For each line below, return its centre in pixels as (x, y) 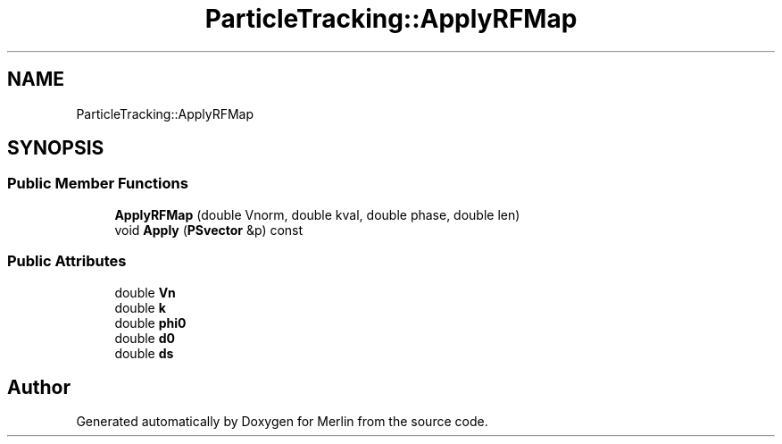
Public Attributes (67, 261)
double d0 (145, 338)
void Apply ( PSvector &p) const (209, 230)
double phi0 (150, 323)
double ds (144, 353)
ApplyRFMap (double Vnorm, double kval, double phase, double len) (317, 214)
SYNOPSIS (56, 148)
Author (39, 387)
